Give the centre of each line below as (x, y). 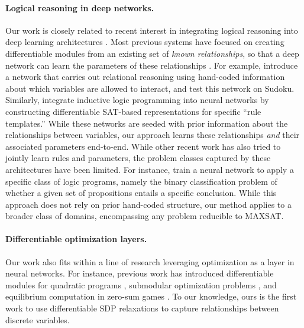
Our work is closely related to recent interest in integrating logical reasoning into (152, 30)
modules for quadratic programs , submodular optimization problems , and (141, 284)
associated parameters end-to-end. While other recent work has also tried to (143, 146)
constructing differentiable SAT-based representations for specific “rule (133, 111)
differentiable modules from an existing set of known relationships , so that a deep (152, 53)
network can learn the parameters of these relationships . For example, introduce (152, 65)
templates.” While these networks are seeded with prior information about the (147, 123)
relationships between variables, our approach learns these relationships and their (153, 135)
